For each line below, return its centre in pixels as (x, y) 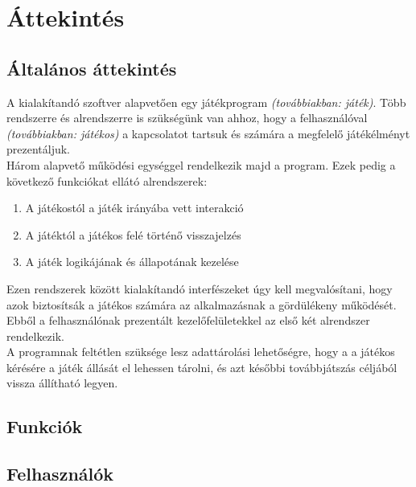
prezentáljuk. (39, 149)
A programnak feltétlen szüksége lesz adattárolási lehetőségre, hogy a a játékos (201, 352)
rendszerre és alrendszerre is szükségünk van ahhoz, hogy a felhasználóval (187, 118)
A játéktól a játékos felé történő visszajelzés (133, 234)
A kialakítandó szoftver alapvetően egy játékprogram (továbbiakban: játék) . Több (206, 102)
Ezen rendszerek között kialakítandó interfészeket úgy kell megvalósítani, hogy (200, 288)
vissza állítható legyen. (62, 383)
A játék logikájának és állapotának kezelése (132, 262)
